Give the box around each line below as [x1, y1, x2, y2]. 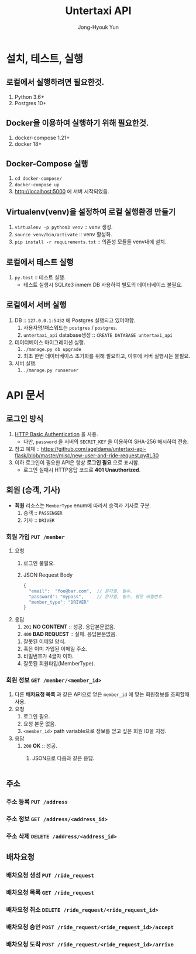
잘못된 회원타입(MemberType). [23, 660, 95, 667]
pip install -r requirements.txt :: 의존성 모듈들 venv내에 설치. [14, 238, 167, 245]
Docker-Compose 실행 [6, 159, 88, 169]
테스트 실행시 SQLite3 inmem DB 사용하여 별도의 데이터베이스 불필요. [23, 281, 183, 288]
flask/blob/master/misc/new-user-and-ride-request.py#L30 [14, 451, 159, 459]
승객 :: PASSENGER [23, 509, 63, 516]
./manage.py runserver [23, 367, 79, 373]
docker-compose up [14, 182, 60, 188]
